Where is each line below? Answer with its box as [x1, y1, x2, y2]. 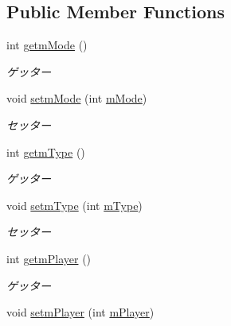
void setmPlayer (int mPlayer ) [6, 304, 155, 320]
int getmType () [6, 143, 85, 160]
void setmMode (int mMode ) [6, 90, 147, 107]
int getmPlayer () [6, 250, 92, 266]
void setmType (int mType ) [6, 196, 143, 213]
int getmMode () [6, 37, 88, 53]
